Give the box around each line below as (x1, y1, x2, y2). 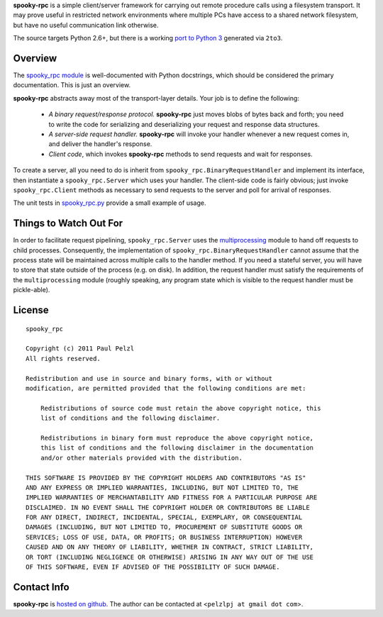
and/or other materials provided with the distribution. (40, 454, 243, 462)
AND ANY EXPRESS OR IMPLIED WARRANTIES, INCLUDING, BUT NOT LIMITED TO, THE (26, 483, 299, 491)
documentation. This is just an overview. (13, 81, 131, 89)
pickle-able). (13, 286, 50, 294)
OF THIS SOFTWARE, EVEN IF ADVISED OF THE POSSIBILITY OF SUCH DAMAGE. (26, 563, 280, 571)
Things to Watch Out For (13, 217, 123, 230)
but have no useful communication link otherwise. (13, 21, 159, 29)
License (13, 304, 49, 316)
